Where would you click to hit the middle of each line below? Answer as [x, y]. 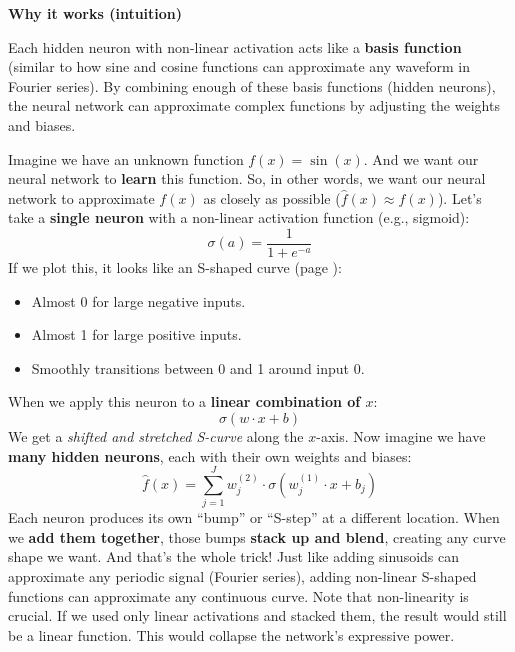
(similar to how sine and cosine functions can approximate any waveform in [239, 66]
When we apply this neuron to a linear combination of [184, 401]
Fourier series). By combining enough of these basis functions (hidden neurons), [252, 85]
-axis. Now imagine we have [401, 435]
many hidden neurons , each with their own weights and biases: [210, 455]
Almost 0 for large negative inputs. [138, 300]
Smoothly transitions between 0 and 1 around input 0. [198, 367]
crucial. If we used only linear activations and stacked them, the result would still [257, 615]
